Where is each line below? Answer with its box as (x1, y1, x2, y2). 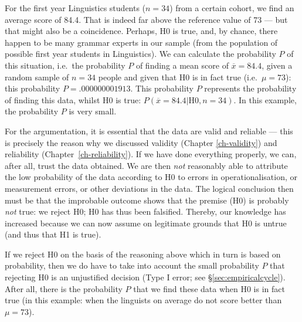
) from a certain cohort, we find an (169, 2, 294, 13)
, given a (262, 59, 293, 71)
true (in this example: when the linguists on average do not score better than (5, 294, 282, 306)
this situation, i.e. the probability (5, 59, 125, 71)
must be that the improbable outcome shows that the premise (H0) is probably (5, 194, 289, 206)
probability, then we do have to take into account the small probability (5, 259, 259, 272)
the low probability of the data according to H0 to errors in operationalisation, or (5, 171, 298, 183)
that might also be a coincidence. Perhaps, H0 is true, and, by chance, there (5, 25, 278, 37)
